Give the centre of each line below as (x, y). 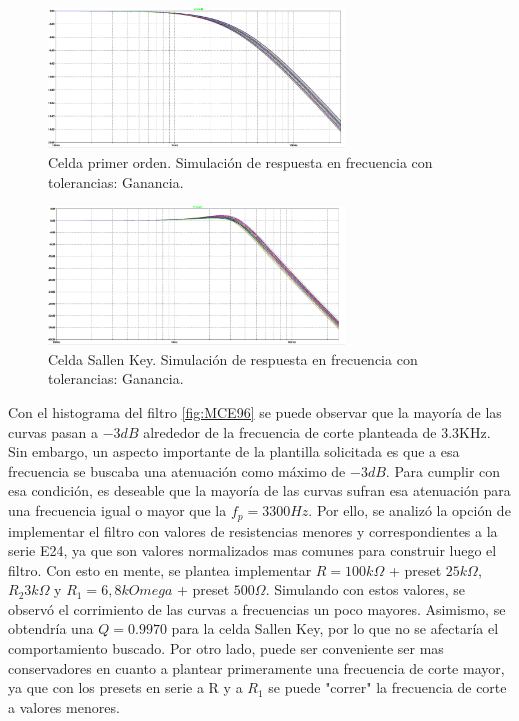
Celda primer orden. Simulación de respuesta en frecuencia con (240, 162)
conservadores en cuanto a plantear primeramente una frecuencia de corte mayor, (256, 667)
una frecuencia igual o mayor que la (117, 510)
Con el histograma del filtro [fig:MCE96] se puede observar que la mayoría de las (255, 412)
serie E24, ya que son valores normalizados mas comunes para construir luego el (252, 550)
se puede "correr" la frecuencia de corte (387, 687)
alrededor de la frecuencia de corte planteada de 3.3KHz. (317, 431)
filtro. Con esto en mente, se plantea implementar (160, 569)
